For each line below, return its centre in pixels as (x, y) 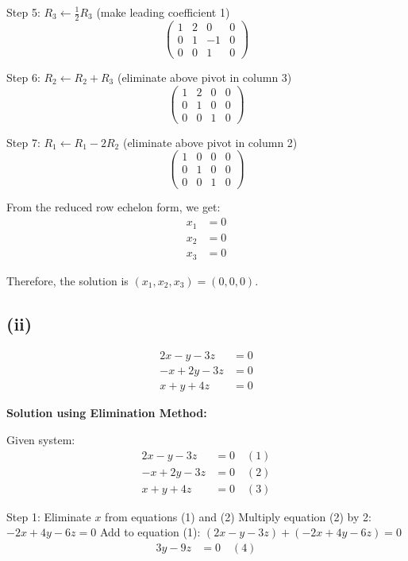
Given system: (41, 440)
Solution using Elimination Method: (107, 413)
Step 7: (23, 142)
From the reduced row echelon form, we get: (114, 207)
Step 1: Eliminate (49, 516)
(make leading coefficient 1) (163, 12)
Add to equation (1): (150, 532)
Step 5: (23, 12)
